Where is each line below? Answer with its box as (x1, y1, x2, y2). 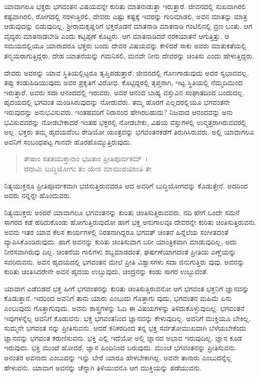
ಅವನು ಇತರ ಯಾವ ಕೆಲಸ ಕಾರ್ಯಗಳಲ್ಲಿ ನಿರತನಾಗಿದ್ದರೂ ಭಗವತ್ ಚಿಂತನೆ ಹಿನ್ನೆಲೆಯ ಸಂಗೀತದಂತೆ (4, 226, 228, 237)
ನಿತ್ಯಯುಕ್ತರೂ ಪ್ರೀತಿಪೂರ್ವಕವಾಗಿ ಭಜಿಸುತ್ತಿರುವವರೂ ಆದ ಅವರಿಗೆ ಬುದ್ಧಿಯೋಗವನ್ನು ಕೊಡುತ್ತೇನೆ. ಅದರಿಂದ (4, 180, 248, 191)
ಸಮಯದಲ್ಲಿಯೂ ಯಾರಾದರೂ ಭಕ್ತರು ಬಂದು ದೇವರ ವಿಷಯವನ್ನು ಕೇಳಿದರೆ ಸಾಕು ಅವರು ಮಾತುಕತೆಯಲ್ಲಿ (4, 40, 246, 51)
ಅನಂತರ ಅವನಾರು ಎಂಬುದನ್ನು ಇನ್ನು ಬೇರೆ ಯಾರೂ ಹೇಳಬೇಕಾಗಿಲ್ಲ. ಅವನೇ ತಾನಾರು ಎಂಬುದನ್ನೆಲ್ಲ (4, 352, 232, 362)
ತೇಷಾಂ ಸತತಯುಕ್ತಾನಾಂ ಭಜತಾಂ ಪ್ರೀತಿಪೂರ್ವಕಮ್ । (24, 153, 148, 164)
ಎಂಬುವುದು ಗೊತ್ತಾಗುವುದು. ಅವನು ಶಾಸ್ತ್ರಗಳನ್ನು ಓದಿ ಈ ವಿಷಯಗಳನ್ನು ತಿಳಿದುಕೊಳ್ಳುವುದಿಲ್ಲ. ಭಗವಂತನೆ (4, 303, 245, 313)
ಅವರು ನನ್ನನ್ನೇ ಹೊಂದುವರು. (4, 190, 72, 201)
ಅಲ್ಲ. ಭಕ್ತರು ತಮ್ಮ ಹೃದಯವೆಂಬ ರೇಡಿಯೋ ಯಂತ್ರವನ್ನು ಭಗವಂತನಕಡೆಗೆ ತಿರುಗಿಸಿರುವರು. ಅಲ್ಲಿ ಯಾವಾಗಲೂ (4, 127, 254, 137)
